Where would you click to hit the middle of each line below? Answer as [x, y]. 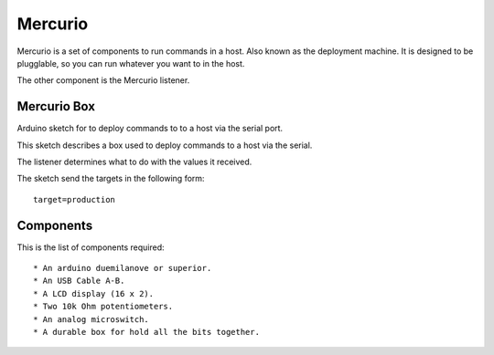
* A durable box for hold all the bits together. [147, 332]
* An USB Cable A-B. [79, 281]
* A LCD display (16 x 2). [94, 293]
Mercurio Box [56, 106]
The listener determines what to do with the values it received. [134, 162]
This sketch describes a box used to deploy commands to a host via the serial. [165, 145]
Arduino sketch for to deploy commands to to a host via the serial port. [150, 129]
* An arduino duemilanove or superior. [123, 268]
